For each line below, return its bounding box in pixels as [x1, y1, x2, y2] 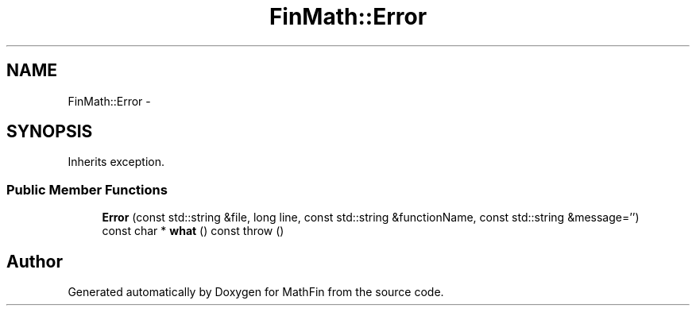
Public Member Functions [6, 181, 168, 198]
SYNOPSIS [6, 121, 93, 142]
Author [6, 251, 63, 272]
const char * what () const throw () [102, 224, 284, 238]
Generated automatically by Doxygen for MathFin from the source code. [68, 285, 444, 299]
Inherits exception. [68, 155, 165, 169]
